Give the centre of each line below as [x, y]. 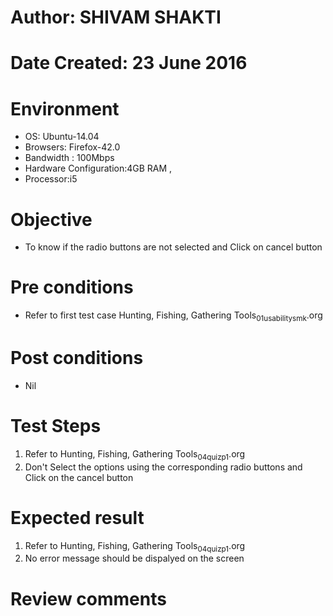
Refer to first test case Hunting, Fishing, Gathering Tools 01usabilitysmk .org [173, 316]
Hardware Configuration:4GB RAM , [98, 168]
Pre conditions [72, 287]
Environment [65, 108]
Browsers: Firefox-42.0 [72, 147]
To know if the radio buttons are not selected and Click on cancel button [173, 247]
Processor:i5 [51, 179]
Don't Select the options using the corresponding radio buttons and [163, 467]
